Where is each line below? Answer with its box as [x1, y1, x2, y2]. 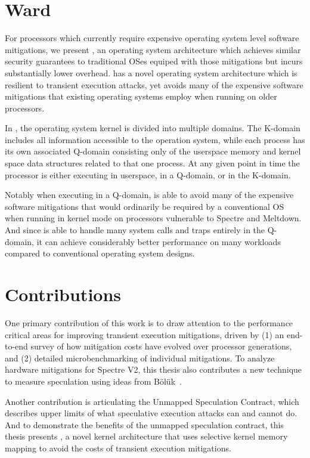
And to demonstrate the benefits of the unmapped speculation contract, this [5, 418, 284, 431]
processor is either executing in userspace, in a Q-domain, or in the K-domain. [5, 168, 291, 181]
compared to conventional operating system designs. [5, 247, 195, 259]
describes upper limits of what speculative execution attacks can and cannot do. [5, 407, 297, 419]
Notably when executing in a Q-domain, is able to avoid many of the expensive [5, 188, 294, 201]
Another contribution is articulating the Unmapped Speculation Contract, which [5, 395, 299, 407]
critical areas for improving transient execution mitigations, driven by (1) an [5, 328, 284, 341]
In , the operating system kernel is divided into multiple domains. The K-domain [5, 122, 300, 134]
